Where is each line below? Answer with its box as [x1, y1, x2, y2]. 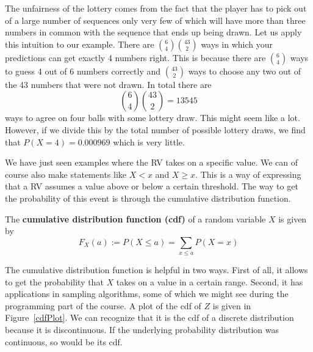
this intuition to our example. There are [5, 37, 154, 50]
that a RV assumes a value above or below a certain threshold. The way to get [5, 180, 298, 193]
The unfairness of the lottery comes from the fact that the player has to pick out [5, 2, 307, 14]
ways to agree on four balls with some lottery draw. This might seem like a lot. [5, 111, 300, 124]
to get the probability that [5, 275, 104, 288]
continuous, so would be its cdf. [5, 335, 123, 348]
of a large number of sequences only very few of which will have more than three [5, 13, 306, 26]
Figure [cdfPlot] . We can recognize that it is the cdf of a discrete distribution [5, 311, 294, 324]
